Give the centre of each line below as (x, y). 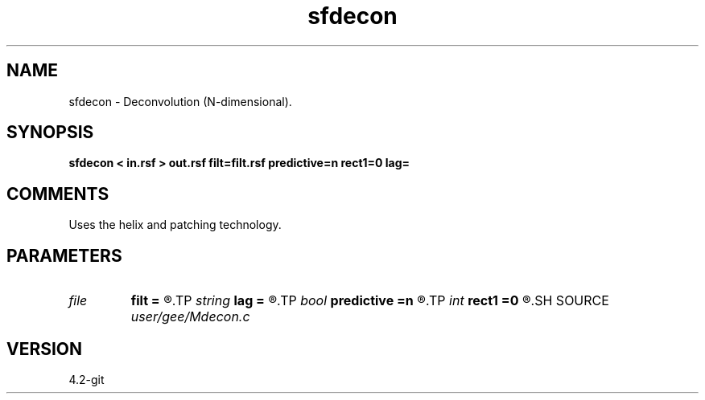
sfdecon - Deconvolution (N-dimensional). (180, 101)
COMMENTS (58, 194)
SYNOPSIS (50, 133)
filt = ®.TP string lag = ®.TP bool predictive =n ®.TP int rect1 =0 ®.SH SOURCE (370, 301)
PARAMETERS (64, 255)
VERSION (45, 349)
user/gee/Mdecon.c (190, 317)
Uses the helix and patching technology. (175, 225)
